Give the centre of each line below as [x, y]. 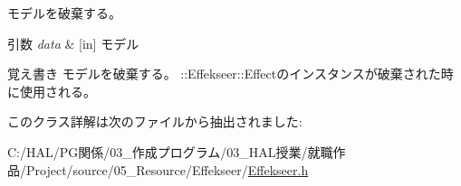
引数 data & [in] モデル [73, 43]
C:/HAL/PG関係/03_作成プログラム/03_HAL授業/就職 [170, 151]
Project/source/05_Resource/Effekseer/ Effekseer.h [167, 169]
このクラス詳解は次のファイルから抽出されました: [155, 121]
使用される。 [58, 91]
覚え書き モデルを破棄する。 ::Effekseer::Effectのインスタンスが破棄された [224, 74]
